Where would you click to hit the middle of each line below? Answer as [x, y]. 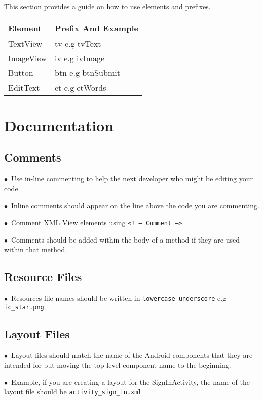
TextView [25, 43]
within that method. [36, 249]
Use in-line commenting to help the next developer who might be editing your [132, 178]
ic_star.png [24, 307]
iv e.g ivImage [80, 58]
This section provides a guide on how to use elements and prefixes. [107, 6]
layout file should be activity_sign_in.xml [73, 392]
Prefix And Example [96, 28]
